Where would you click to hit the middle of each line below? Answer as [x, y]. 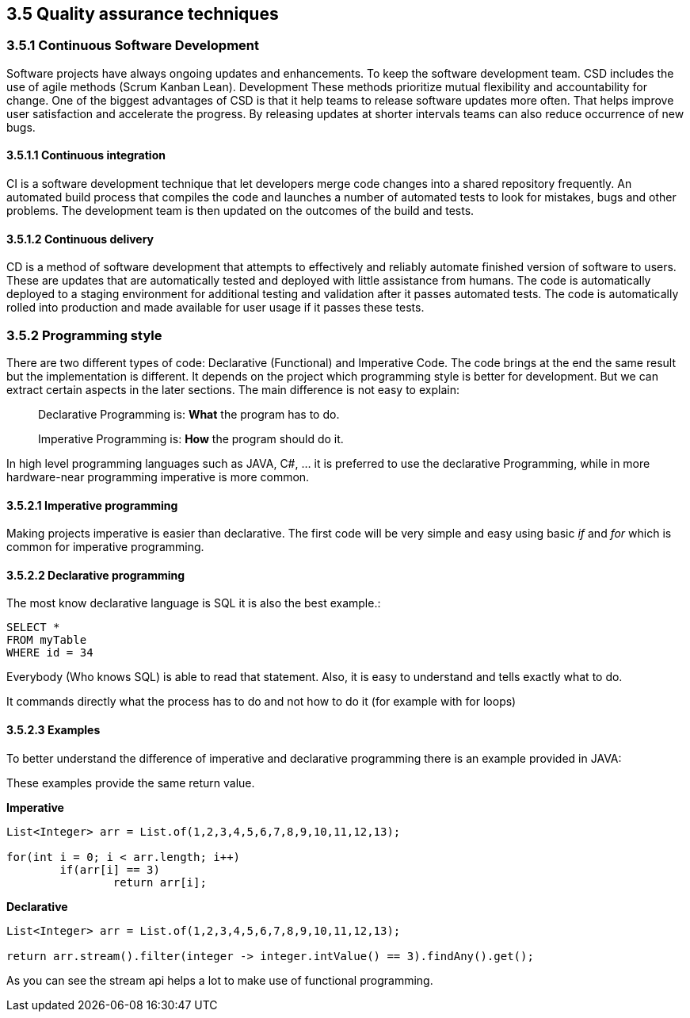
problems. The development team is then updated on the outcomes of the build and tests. [240, 211]
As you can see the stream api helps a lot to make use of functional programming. [220, 980]
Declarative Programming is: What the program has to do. [189, 414]
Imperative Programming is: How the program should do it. [191, 438]
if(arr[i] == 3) [110, 869]
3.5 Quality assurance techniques [143, 14]
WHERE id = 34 [50, 653]
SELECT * [33, 628]
